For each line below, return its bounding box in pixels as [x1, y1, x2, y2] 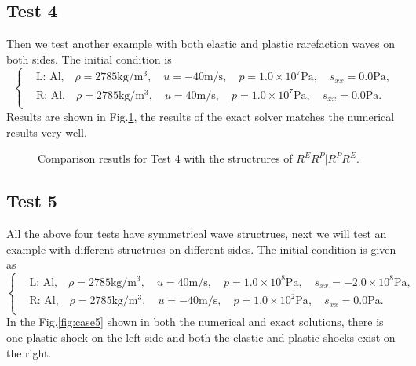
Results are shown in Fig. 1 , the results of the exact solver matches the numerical [6, 108, 395, 124]
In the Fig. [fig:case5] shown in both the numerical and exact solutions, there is [6, 313, 384, 330]
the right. [6, 344, 52, 361]
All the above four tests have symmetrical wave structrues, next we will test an [6, 225, 387, 241]
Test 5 [6, 188, 57, 213]
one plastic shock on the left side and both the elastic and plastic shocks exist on [6, 328, 396, 345]
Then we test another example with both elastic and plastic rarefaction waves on [6, 35, 396, 52]
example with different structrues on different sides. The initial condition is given [6, 240, 396, 257]
